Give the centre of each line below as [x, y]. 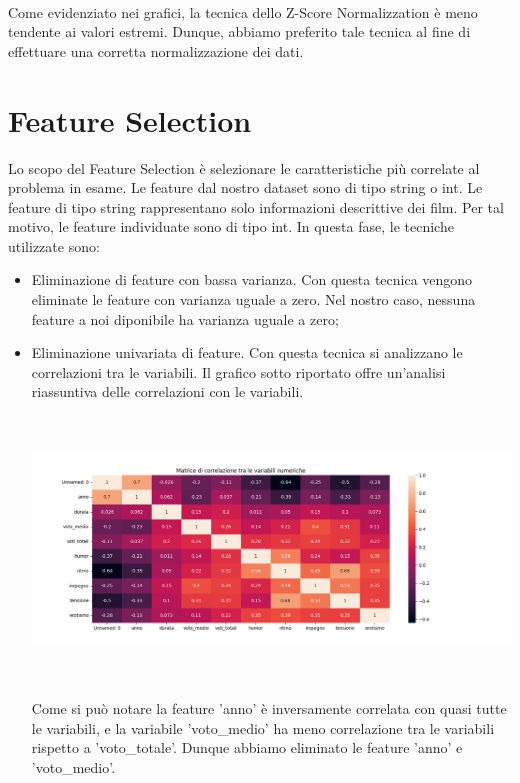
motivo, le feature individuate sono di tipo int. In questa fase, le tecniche [231, 226]
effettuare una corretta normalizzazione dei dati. [156, 50]
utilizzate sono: [54, 245]
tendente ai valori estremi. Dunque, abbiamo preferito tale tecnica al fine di [239, 31]
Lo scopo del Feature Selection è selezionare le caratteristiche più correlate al [244, 167]
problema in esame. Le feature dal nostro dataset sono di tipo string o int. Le [245, 187]
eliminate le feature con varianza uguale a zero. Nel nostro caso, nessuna [253, 299]
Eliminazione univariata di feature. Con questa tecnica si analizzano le [247, 352]
